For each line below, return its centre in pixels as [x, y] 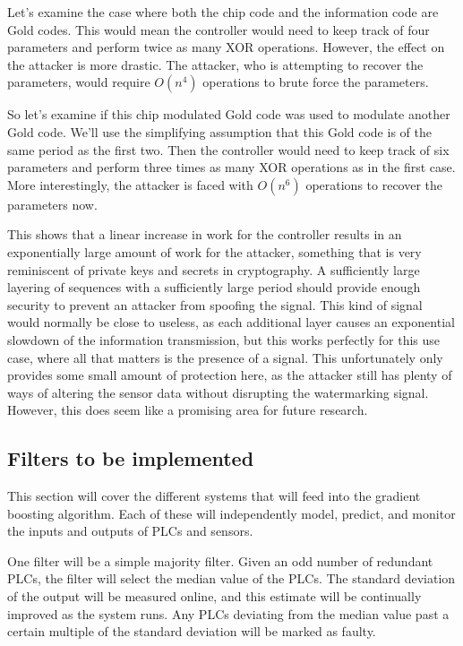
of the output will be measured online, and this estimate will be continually [214, 596]
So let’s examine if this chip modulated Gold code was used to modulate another [229, 114]
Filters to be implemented [131, 458]
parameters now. [52, 204]
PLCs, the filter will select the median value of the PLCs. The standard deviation [231, 578]
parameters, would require [79, 82]
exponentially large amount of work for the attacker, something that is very [214, 251]
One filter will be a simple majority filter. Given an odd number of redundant [220, 560]
